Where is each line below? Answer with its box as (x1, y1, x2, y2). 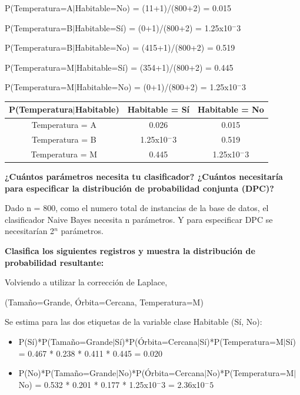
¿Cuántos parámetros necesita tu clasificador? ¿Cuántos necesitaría (5, 170, 283, 183)
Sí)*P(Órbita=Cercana (115, 335, 198, 348)
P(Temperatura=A (5, 2, 73, 14)
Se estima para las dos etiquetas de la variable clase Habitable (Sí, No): (5, 315, 262, 328)
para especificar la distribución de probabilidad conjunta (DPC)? (5, 182, 274, 194)
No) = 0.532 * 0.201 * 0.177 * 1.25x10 (18, 378, 156, 390)
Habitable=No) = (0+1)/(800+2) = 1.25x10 (76, 81, 237, 93)
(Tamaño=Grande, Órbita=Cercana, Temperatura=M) (5, 295, 204, 308)
